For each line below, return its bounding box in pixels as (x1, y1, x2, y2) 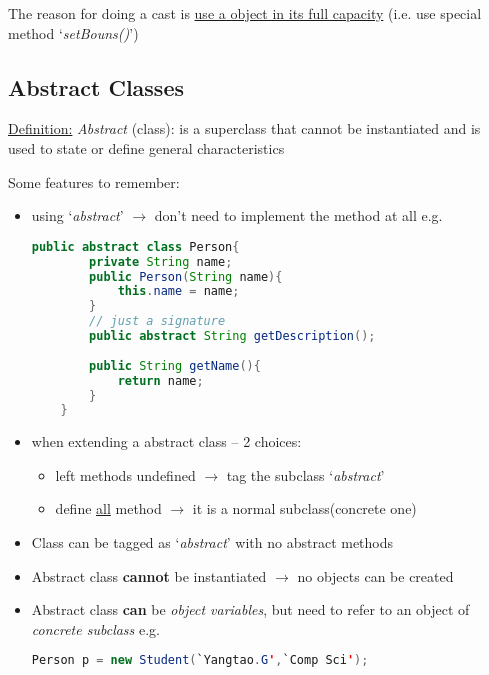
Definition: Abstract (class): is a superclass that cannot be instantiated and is (8, 118, 481, 139)
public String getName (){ (89, 358, 261, 373)
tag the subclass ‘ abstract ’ (226, 464, 385, 485)
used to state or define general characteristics (8, 137, 285, 158)
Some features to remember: (8, 171, 180, 192)
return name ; (117, 373, 204, 388)
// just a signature (89, 314, 226, 329)
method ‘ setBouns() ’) (8, 22, 139, 43)
